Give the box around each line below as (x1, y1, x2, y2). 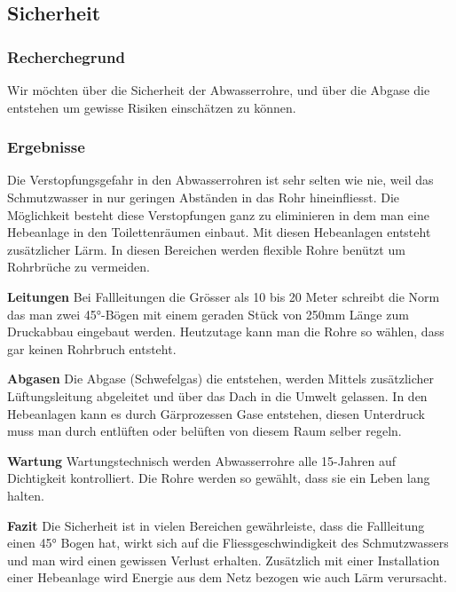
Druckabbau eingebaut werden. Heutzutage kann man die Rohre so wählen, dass (7, 322, 444, 341)
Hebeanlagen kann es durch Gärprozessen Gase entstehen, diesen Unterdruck (7, 404, 426, 422)
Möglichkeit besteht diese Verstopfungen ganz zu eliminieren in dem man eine (7, 205, 429, 224)
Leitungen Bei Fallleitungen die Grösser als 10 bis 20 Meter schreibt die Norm (7, 287, 440, 305)
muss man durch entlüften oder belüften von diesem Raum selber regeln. (7, 422, 402, 440)
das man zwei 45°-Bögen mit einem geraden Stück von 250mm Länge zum (7, 304, 409, 323)
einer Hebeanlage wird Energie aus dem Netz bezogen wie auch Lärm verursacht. (7, 568, 447, 587)
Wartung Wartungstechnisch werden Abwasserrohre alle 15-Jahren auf (7, 451, 396, 470)
